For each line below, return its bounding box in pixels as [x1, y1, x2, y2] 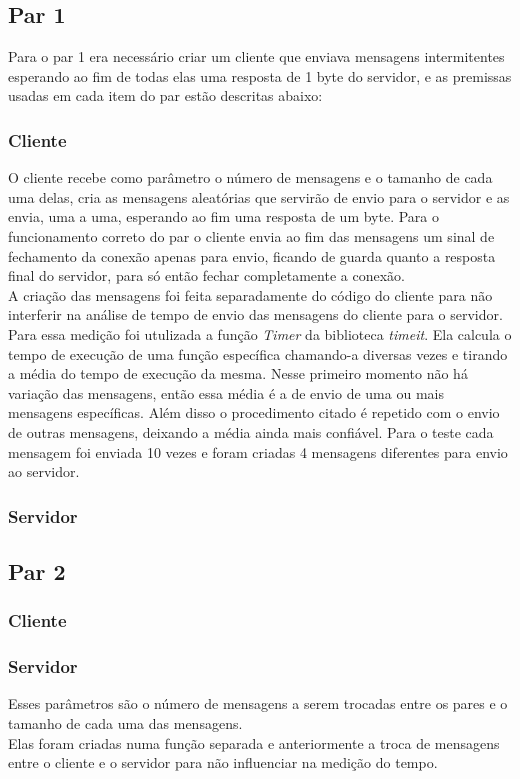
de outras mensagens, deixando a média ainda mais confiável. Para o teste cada [8, 421, 494, 442]
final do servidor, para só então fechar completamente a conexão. [8, 265, 405, 286]
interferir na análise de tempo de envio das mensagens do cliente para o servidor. [8, 304, 503, 325]
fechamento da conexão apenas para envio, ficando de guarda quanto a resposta [8, 245, 496, 266]
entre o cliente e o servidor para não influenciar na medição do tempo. [8, 752, 438, 773]
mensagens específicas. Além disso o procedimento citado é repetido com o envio [8, 402, 500, 423]
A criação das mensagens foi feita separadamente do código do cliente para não [8, 284, 493, 305]
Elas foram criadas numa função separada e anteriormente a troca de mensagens [8, 732, 500, 753]
